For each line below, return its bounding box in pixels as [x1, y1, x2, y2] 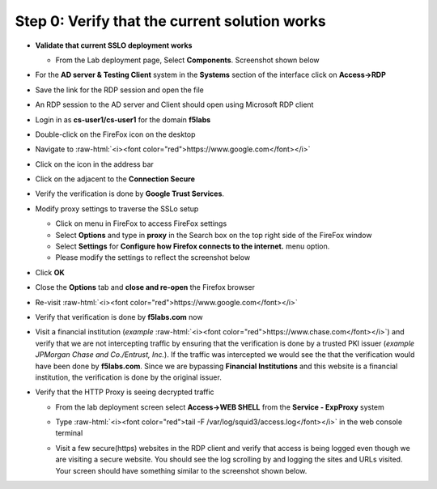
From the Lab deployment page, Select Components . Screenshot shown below [55, 55, 320, 65]
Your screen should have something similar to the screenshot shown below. [55, 466, 308, 475]
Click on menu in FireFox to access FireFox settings [55, 219, 227, 228]
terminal [55, 428, 83, 438]
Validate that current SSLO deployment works [35, 40, 193, 50]
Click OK [35, 267, 65, 277]
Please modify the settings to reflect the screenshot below [55, 253, 251, 262]
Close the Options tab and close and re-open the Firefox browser [35, 283, 255, 292]
